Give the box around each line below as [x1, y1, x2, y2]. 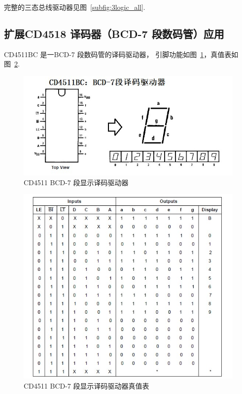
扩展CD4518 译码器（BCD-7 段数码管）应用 [4, 26, 224, 41]
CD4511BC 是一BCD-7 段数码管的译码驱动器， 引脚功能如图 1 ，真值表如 [4, 49, 239, 59]
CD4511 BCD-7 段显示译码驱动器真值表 [24, 380, 149, 391]
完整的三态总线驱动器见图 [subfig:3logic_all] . [4, 2, 145, 12]
